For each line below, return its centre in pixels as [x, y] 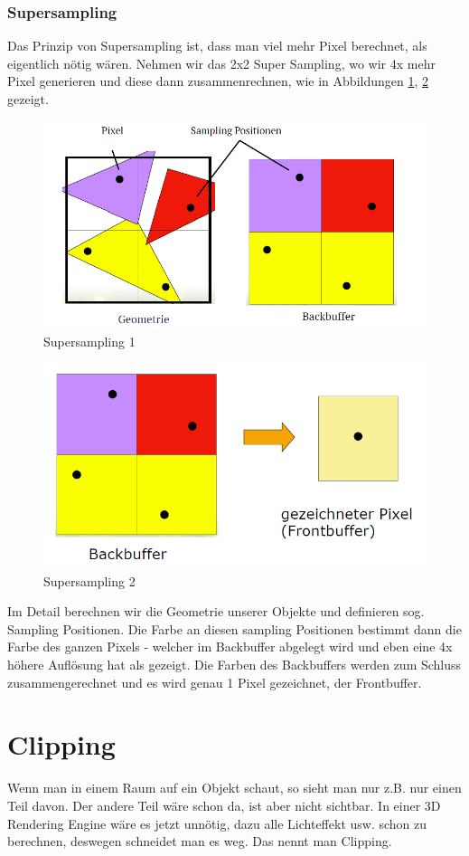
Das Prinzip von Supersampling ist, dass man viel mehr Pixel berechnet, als [217, 46]
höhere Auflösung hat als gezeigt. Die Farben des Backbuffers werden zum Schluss [234, 665]
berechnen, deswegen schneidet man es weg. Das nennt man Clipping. [200, 841]
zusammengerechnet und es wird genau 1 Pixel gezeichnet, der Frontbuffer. [215, 682]
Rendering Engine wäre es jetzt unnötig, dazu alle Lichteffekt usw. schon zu [217, 823]
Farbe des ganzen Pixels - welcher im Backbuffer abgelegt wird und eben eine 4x [230, 647]
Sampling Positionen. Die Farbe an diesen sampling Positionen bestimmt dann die [234, 628]
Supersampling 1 [89, 342]
